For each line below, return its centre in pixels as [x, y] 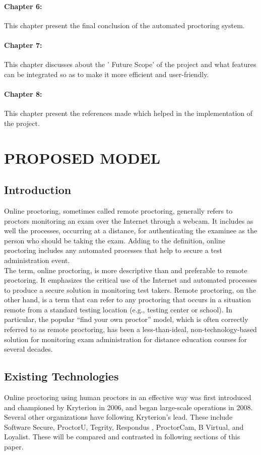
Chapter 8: [23, 93]
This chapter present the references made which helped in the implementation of [128, 113]
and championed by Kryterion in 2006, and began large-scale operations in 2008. [128, 407]
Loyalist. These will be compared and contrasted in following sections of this [122, 437]
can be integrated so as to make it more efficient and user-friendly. [107, 74]
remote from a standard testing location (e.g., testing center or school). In [118, 309]
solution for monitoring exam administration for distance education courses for [126, 339]
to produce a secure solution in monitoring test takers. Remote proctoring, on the [130, 289]
